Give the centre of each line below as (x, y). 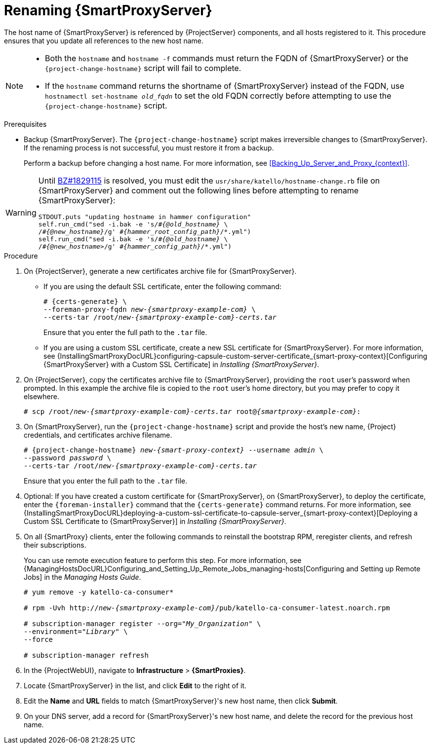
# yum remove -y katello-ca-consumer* (99, 592)
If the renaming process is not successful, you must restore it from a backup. (149, 148)
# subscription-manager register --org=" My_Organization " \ (142, 623)
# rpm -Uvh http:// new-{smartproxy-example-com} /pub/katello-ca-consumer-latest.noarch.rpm (207, 608)
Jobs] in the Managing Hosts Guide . (82, 577)
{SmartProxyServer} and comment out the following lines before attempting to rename (198, 190)
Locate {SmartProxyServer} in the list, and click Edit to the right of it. (135, 685)
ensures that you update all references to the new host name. (104, 40)
